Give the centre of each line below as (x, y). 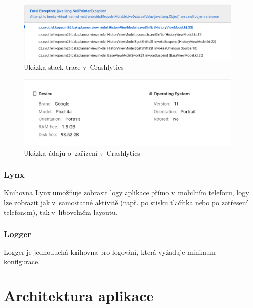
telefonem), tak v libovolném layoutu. (61, 212)
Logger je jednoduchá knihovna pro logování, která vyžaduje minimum (110, 252)
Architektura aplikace (79, 295)
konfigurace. (22, 261)
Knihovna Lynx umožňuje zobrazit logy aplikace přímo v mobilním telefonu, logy (126, 193)
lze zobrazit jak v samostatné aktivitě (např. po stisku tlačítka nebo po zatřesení (126, 202)
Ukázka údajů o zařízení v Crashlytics (82, 153)
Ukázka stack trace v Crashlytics (74, 67)
